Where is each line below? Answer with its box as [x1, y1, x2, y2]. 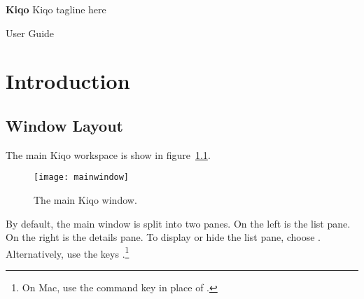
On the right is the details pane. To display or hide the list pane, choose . [6, 230, 321, 244]
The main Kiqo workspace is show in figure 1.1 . [6, 147, 211, 162]
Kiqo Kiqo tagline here [6, 2, 106, 16]
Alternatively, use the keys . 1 [6, 244, 129, 260]
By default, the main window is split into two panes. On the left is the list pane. [6, 216, 351, 230]
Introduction [6, 67, 130, 95]
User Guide [6, 25, 55, 40]
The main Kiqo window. [34, 193, 137, 207]
